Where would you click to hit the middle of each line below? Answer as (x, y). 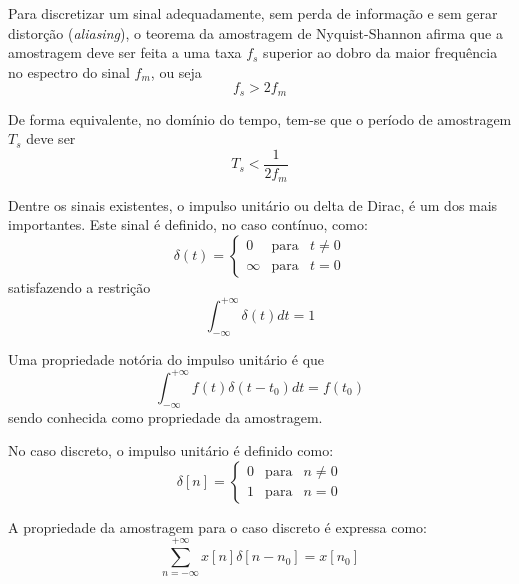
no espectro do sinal (69, 71)
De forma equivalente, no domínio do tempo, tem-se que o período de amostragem (260, 118)
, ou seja (176, 71)
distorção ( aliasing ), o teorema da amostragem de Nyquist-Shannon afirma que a (255, 32)
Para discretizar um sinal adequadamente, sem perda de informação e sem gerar (253, 13)
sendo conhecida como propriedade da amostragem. (165, 416)
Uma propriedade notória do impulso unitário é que (166, 358)
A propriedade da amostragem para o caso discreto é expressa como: (218, 526)
